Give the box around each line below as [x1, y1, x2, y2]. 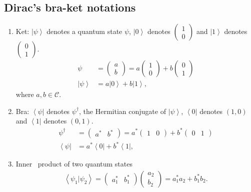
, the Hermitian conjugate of [79, 105, 166, 116]
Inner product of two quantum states [15, 158, 132, 169]
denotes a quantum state [46, 26, 122, 36]
